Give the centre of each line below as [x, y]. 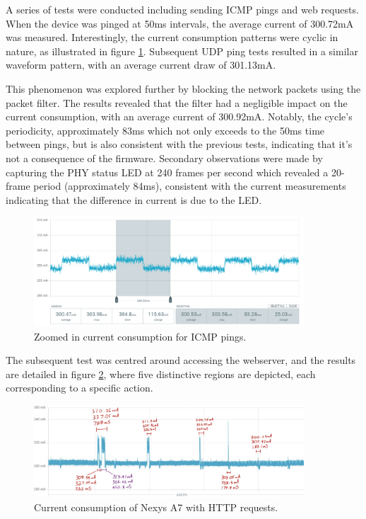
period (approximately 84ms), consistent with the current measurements [190, 186]
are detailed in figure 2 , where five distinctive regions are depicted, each [161, 373]
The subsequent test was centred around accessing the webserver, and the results [181, 360]
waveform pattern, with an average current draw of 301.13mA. [141, 65]
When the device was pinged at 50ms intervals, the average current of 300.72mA [180, 23]
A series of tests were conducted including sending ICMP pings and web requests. [182, 9]
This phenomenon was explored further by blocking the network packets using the [183, 88]
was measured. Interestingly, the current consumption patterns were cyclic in [172, 37]
